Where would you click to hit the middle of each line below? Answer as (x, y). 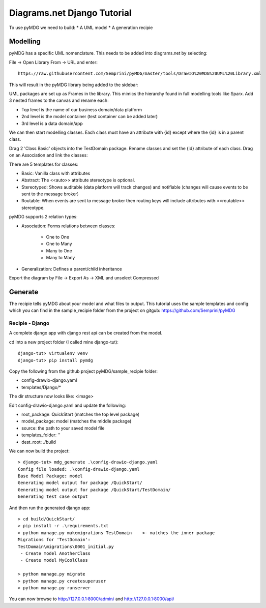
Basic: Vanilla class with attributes (56, 173)
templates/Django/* (41, 387)
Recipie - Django (29, 323)
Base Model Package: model (50, 476)
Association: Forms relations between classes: (68, 226)
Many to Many (60, 258)
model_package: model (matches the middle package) (76, 421)
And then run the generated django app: (50, 508)
